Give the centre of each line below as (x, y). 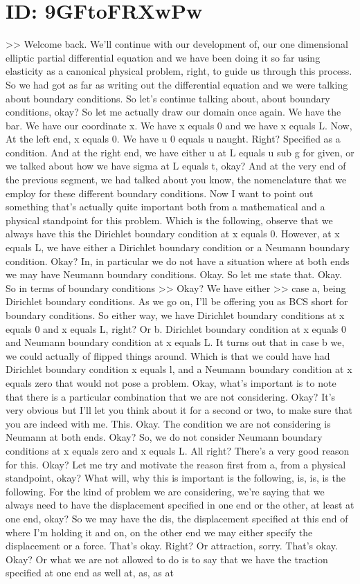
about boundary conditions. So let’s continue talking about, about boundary (168, 98)
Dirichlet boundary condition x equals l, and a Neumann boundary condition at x (179, 369)
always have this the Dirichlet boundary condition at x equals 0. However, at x (173, 234)
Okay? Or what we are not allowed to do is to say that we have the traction (167, 559)
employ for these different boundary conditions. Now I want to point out (160, 193)
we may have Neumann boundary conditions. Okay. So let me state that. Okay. (174, 274)
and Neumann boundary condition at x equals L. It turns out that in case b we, (175, 342)
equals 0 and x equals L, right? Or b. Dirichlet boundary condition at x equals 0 (176, 328)
